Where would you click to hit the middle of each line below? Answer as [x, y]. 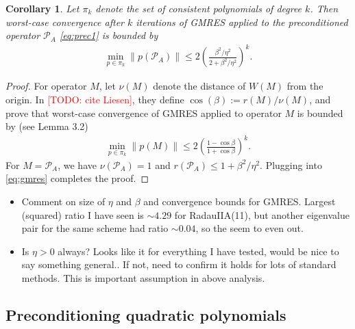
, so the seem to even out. [249, 228]
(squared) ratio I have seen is [83, 214]
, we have [77, 164]
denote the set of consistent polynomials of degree [199, 8]
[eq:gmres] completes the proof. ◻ [77, 178]
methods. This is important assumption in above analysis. [143, 278]
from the [305, 86]
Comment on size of [63, 201]
